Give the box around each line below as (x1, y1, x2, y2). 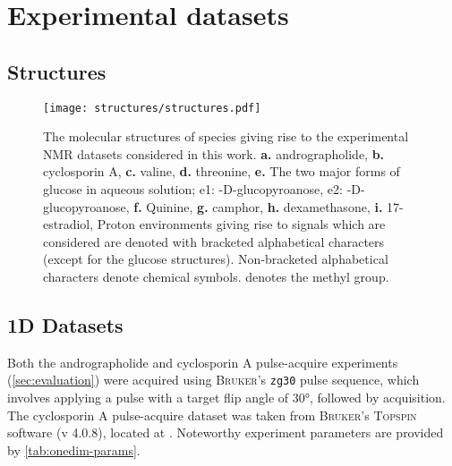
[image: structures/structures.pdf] (43, 101, 261, 114)
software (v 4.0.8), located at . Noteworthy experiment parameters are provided (7, 423, 444, 442)
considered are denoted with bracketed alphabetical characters (43, 232, 385, 250)
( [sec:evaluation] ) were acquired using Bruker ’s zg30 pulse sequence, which (7, 370, 420, 389)
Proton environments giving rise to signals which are (97, 215, 386, 233)
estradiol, (43, 215, 94, 233)
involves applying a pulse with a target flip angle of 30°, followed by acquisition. (7, 388, 446, 407)
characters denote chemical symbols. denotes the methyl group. (43, 267, 389, 285)
